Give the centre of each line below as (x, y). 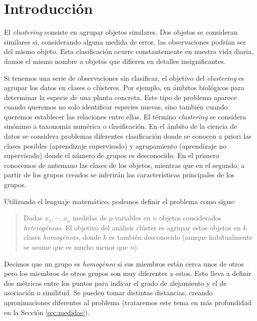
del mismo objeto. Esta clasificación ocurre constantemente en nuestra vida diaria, (129, 51)
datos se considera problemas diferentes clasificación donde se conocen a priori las (128, 136)
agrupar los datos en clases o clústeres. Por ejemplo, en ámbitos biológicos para (124, 87)
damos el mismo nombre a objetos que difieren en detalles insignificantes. (115, 61)
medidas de (90, 218)
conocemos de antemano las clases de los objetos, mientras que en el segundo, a (124, 165)
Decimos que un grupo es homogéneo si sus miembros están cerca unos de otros (124, 263)
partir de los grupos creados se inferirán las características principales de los (119, 175)
